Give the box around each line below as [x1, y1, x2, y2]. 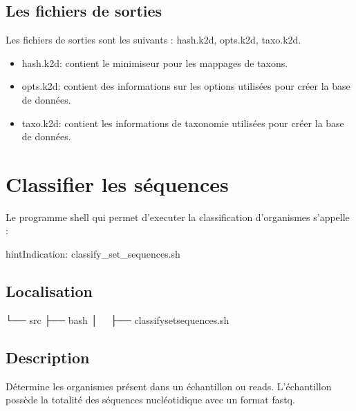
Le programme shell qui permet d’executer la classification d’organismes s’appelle [6, 209, 350, 224]
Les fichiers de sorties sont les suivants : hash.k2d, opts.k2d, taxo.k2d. [6, 32, 301, 47]
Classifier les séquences [6, 169, 229, 198]
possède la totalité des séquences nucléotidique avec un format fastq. [6, 392, 295, 407]
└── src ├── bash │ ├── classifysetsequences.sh [6, 312, 229, 327]
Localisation [6, 280, 93, 302]
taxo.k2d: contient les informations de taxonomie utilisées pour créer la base [21, 115, 344, 130]
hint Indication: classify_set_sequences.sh [6, 247, 180, 261]
